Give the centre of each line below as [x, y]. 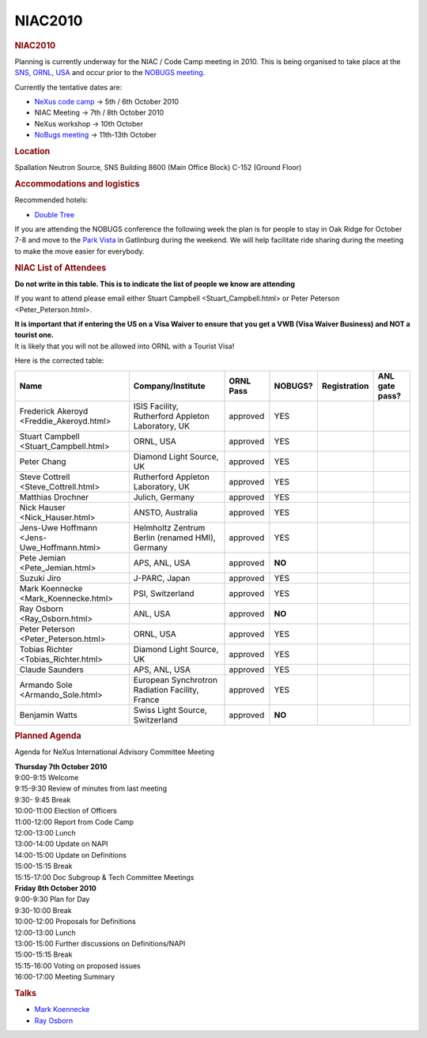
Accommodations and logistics [77, 183]
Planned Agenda [48, 735]
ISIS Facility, [156, 406]
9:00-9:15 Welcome [47, 778]
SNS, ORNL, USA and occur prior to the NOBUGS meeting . [110, 73]
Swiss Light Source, [170, 710]
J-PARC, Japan [162, 578]
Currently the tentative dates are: [68, 87]
